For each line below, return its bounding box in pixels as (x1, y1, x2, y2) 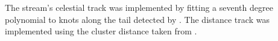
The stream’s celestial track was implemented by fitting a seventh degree (5, 1, 273, 13)
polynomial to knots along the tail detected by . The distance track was (5, 13, 270, 25)
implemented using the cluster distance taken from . (5, 25, 197, 37)
